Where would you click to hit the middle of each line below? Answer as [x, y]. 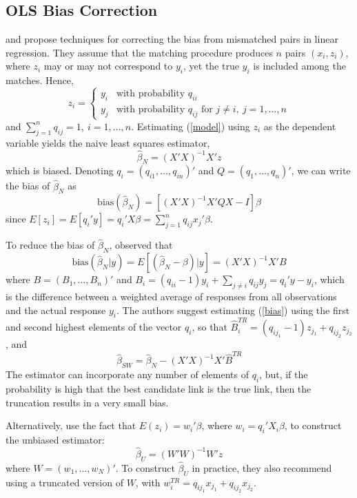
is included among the [299, 66]
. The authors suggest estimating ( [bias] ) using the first [233, 310]
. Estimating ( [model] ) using [191, 126]
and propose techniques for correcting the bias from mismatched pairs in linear [172, 39]
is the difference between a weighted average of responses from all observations [171, 296]
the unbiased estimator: [55, 439]
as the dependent [300, 126]
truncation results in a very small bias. [87, 402]
